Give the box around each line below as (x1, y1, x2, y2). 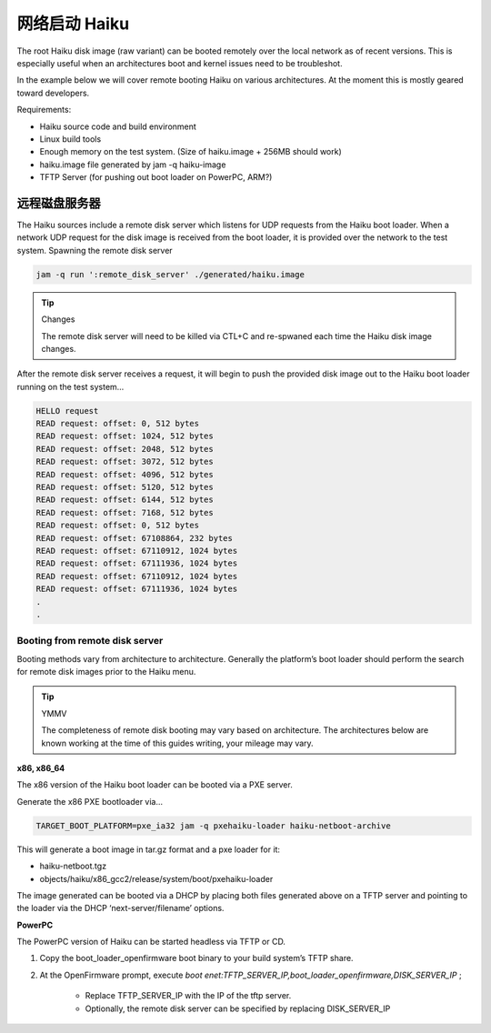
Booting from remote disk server (16, 635, 164, 647)
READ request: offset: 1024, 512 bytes (35, 431, 214, 441)
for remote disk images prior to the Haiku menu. (16, 667, 196, 677)
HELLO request (35, 406, 99, 416)
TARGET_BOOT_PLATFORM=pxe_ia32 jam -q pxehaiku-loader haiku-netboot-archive (35, 820, 391, 831)
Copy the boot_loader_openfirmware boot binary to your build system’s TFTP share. (39, 953, 354, 964)
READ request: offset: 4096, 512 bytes (35, 469, 214, 479)
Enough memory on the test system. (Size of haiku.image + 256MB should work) (39, 146, 343, 157)
